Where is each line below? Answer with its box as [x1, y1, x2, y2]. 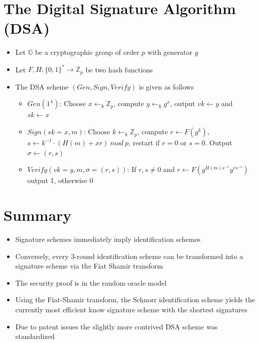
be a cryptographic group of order [35, 47, 140, 57]
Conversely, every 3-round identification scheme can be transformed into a [15, 250, 243, 261]
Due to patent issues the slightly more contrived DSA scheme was [15, 321, 218, 331]
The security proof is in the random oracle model [15, 277, 167, 288]
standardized [15, 331, 55, 341]
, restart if [128, 137, 160, 148]
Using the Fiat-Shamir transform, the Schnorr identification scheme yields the [15, 294, 255, 305]
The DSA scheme [15, 81, 69, 92]
